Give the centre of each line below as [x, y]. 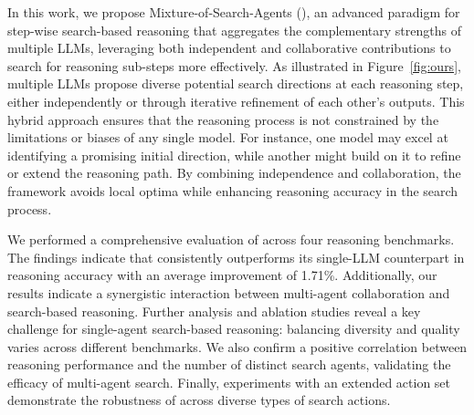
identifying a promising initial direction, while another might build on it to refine [234, 155]
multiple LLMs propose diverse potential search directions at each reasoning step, [236, 83]
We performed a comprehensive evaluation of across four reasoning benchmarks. [231, 239]
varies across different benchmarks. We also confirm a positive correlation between [237, 346]
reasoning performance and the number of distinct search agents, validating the [229, 364]
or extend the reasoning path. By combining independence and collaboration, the [234, 173]
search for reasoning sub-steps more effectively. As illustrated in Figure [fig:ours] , [234, 65]
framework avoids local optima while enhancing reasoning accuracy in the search [233, 190]
